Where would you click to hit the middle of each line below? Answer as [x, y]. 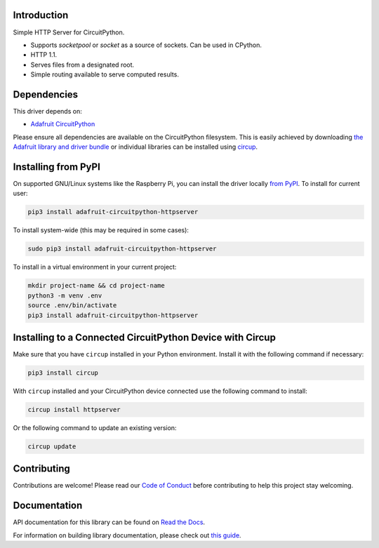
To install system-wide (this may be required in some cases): [101, 230]
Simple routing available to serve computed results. [105, 74]
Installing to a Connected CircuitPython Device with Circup [145, 337]
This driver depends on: [47, 111]
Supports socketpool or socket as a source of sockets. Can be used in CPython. [146, 45]
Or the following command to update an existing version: [95, 427]
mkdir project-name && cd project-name [96, 286]
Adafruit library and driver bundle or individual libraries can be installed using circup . [135, 147]
